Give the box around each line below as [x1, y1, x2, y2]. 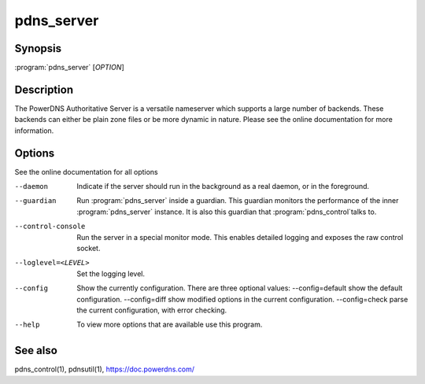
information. [14, 126, 54, 135]
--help [14, 320, 40, 330]
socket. [76, 244, 101, 253]
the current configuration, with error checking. [76, 305, 227, 315]
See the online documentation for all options [14, 167, 158, 176]
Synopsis [14, 42, 62, 55]
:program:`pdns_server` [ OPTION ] [14, 63, 125, 72]
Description [14, 83, 74, 96]
